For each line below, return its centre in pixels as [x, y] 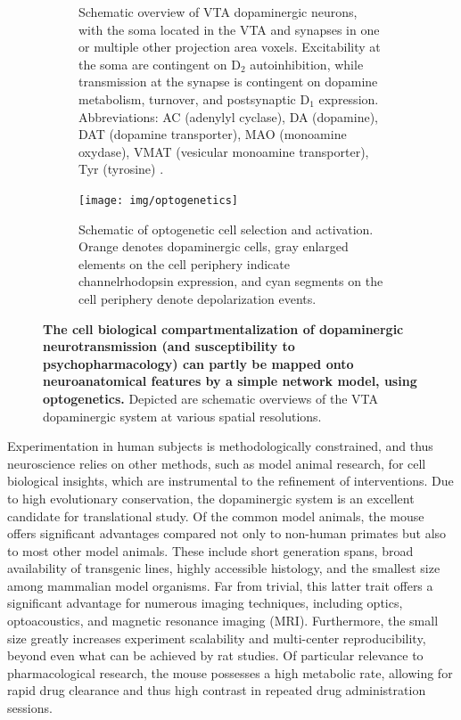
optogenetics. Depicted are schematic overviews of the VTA [211, 398]
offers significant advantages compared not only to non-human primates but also [227, 533]
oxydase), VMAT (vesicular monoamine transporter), [224, 151]
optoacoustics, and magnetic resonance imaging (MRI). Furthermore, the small [223, 621]
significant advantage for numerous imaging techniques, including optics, [205, 603]
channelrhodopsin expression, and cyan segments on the [231, 281]
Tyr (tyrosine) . [121, 169]
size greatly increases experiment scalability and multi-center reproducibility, [217, 638]
